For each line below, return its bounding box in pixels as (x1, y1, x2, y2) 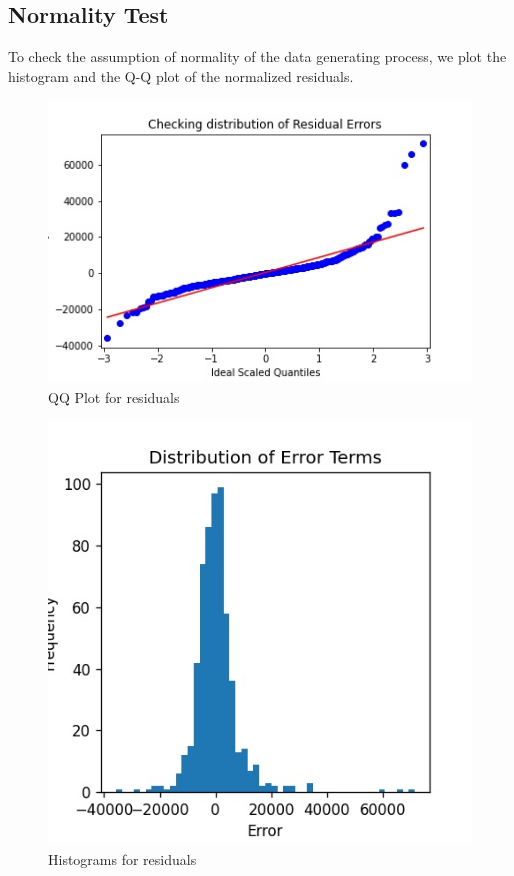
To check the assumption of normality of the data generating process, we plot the (8, 46, 507, 67)
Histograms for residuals (48, 848, 197, 869)
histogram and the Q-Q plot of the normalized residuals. (8, 65, 354, 86)
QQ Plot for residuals (48, 386, 180, 407)
